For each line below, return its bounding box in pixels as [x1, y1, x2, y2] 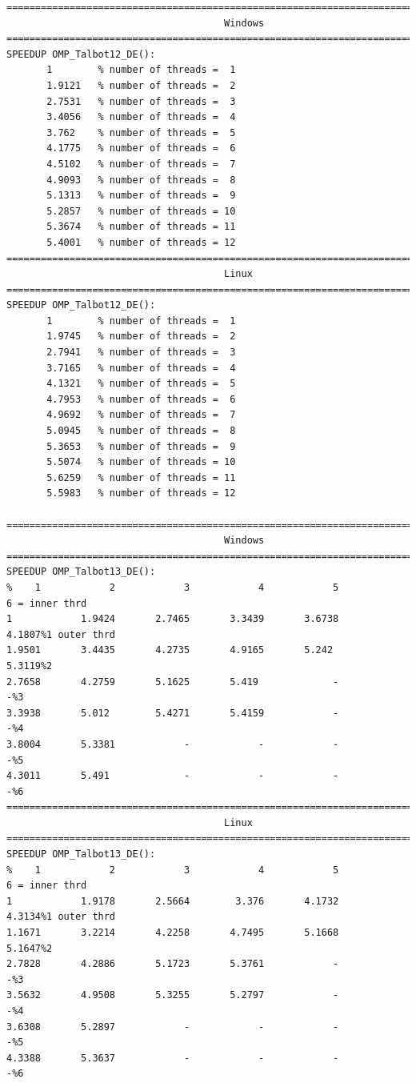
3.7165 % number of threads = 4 [46, 362, 236, 374]
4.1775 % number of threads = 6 [46, 142, 236, 154]
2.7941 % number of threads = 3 [46, 347, 236, 359]
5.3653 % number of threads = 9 [46, 440, 236, 452]
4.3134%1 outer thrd [6, 911, 116, 923]
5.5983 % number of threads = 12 [46, 487, 236, 499]
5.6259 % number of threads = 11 [46, 471, 236, 483]
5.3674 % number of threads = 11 [46, 221, 236, 233]
